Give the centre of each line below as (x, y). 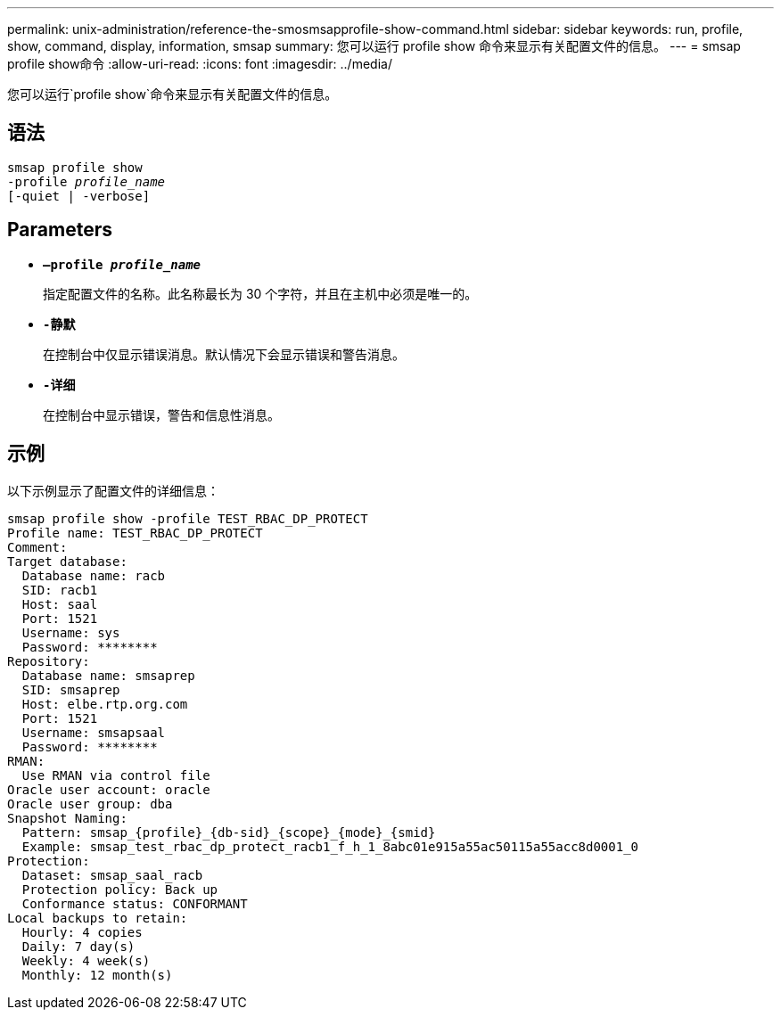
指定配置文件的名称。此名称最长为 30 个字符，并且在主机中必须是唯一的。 (260, 293)
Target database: (67, 561)
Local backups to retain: (98, 918)
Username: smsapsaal (94, 732)
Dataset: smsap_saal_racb (112, 875)
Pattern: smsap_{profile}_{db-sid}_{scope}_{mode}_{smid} (229, 832)
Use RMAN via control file (116, 775)
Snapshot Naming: (67, 818)
